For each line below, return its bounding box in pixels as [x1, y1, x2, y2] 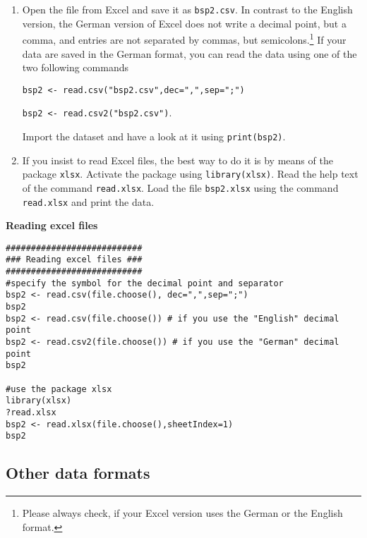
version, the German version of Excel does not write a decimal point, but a [22, 16, 347, 30]
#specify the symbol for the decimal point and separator [6, 278, 284, 288]
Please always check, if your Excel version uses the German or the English [22, 506, 343, 520]
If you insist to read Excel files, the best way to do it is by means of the [22, 152, 333, 167]
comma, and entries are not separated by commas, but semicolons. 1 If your [22, 30, 347, 47]
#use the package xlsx [6, 384, 112, 394]
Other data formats [6, 462, 150, 484]
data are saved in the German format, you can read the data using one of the [22, 46, 357, 61]
